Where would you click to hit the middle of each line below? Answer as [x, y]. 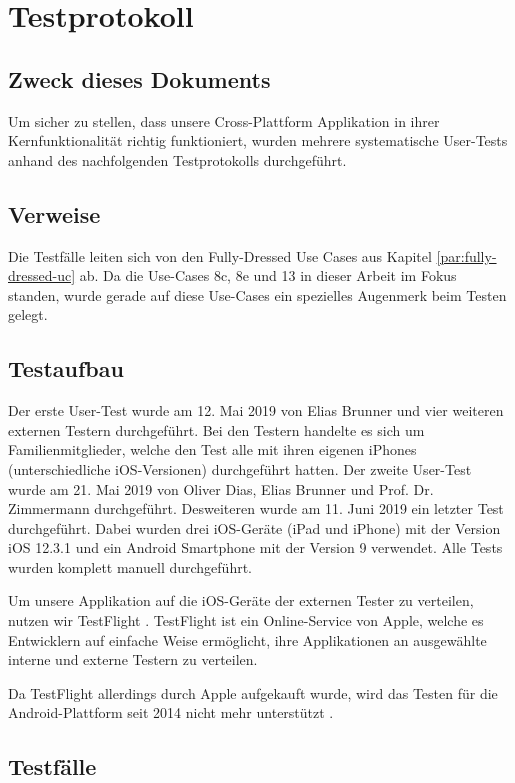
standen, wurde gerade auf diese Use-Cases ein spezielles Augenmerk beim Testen [257, 294]
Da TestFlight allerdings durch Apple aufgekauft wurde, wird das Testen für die [253, 692]
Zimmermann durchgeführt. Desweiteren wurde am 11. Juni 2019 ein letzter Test [256, 508]
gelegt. [28, 314]
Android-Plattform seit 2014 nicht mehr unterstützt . [171, 712]
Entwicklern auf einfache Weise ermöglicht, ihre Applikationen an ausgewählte [247, 639]
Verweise [54, 213]
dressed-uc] [42, 275]
